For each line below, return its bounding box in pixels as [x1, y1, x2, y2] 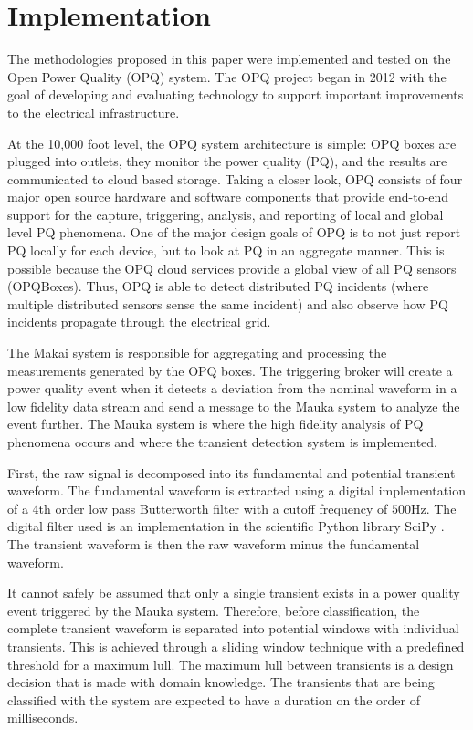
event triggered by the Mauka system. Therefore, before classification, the [7, 600, 420, 620]
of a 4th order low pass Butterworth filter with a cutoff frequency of [7, 498, 388, 517]
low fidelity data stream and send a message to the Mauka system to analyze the [7, 396, 460, 415]
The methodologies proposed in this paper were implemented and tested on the [7, 49, 451, 68]
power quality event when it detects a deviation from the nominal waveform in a [7, 379, 457, 398]
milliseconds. [7, 708, 79, 727]
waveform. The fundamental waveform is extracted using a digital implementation [7, 481, 466, 500]
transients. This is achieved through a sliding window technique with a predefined [7, 636, 465, 655]
